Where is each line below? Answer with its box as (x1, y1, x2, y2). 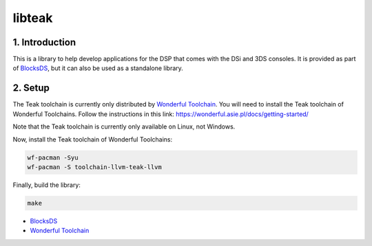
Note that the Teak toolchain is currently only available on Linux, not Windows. (12, 122, 236, 131)
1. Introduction (12, 36, 76, 48)
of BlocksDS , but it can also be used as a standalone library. (12, 64, 184, 72)
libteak (12, 10, 53, 25)
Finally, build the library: (12, 181, 81, 189)
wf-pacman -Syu (27, 153, 79, 161)
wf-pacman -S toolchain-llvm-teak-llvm (27, 163, 162, 171)
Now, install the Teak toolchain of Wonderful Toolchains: (12, 135, 173, 144)
